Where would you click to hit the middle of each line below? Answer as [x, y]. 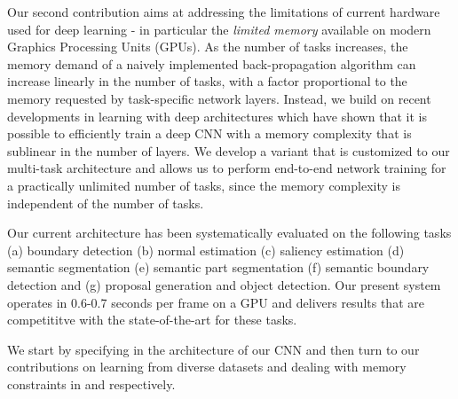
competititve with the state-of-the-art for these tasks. [152, 320]
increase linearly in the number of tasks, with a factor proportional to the [207, 81]
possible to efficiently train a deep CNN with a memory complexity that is [209, 133]
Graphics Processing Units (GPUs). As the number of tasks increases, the [208, 47]
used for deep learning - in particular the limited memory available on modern [219, 29]
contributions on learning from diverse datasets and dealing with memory [207, 367]
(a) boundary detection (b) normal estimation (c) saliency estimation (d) [206, 250]
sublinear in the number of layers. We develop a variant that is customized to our [229, 150]
